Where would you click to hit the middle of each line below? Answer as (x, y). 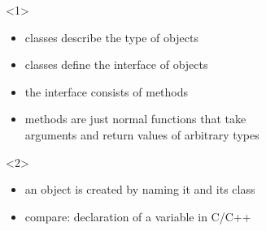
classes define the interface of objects (116, 64)
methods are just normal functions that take (135, 119)
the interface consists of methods (107, 91)
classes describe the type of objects (111, 37)
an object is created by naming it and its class (140, 189)
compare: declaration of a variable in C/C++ (138, 216)
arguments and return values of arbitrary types (142, 134)
